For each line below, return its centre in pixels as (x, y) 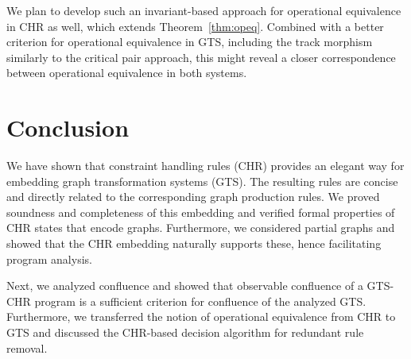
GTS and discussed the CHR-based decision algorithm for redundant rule (185, 332)
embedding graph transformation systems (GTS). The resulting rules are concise (202, 181)
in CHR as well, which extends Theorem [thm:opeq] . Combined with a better (195, 26)
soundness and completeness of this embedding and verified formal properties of (201, 212)
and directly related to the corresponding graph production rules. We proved (193, 197)
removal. (27, 347)
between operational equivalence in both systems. (127, 73)
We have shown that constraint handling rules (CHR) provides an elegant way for (205, 166)
